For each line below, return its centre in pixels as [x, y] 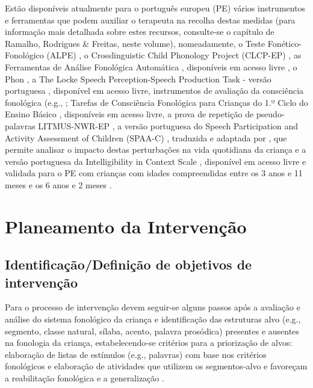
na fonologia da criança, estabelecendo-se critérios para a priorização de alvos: [149, 343]
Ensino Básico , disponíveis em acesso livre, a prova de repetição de [129, 114]
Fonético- [285, 43]
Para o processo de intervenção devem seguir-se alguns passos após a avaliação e [153, 307]
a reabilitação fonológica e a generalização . [85, 378]
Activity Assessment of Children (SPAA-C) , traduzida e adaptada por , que [146, 137]
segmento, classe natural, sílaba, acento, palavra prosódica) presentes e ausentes [152, 331]
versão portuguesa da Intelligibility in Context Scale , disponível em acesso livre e [156, 161]
